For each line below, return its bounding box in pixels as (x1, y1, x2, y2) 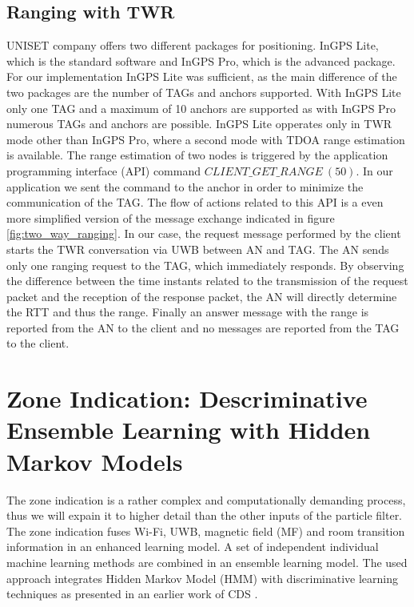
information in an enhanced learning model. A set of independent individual (6, 538, 379, 555)
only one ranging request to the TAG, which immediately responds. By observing (6, 256, 404, 273)
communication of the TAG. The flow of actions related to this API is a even (6, 194, 384, 211)
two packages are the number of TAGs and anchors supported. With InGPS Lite (6, 83, 401, 100)
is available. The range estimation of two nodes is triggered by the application (6, 147, 388, 163)
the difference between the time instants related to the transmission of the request (6, 272, 408, 289)
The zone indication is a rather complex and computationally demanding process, (6, 491, 406, 508)
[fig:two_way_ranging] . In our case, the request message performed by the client (6, 225, 401, 242)
